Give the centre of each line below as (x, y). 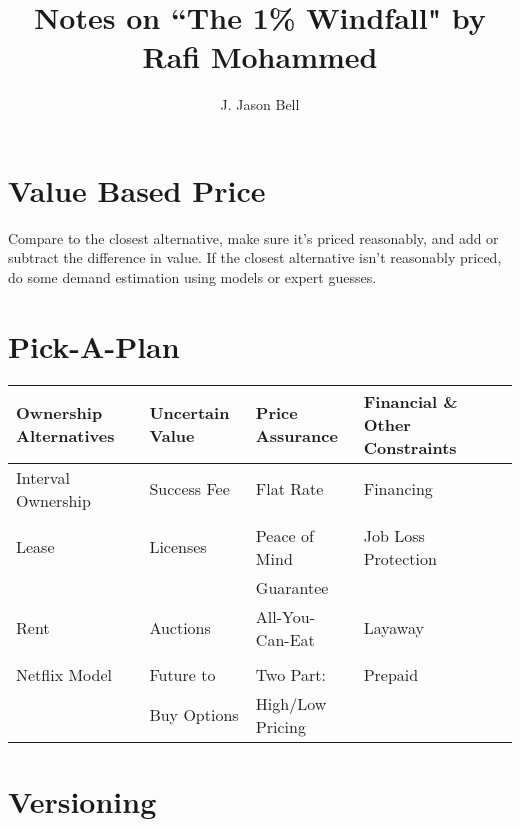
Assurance (296, 436)
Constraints (410, 447)
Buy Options (194, 715)
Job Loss (394, 535)
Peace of (284, 535)
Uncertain (189, 413)
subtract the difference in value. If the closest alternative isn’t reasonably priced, (255, 257)
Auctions (180, 628)
